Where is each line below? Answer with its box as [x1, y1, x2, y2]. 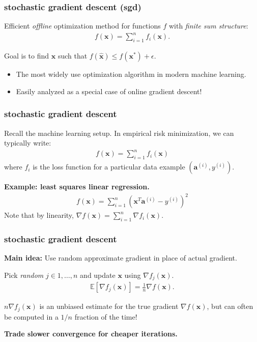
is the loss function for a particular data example [33, 161, 185, 172]
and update [80, 269, 116, 280]
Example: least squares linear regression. [4, 181, 150, 192]
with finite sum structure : [168, 20, 248, 31]
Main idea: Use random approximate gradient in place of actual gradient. [4, 252, 237, 263]
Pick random [4, 269, 44, 280]
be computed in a [4, 311, 59, 322]
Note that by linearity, [4, 210, 74, 220]
